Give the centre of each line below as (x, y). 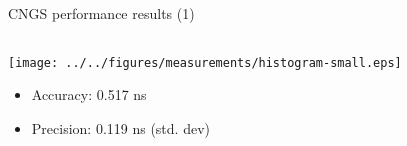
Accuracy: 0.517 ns (89, 94)
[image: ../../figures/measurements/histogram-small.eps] (205, 62)
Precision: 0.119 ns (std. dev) (120, 127)
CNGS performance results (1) (101, 13)
